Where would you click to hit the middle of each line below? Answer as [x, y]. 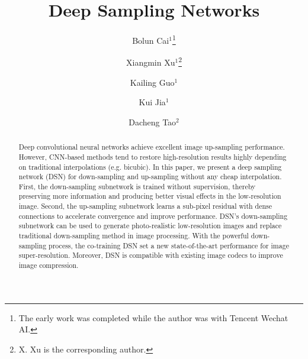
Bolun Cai [151, 40]
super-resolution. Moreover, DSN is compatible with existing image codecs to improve [151, 255]
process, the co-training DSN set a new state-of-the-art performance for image [169, 245]
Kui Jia [152, 102]
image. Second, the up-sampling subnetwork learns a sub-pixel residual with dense [145, 206]
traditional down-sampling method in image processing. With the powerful [134, 236]
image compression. [49, 265]
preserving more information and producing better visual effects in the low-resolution [150, 196]
